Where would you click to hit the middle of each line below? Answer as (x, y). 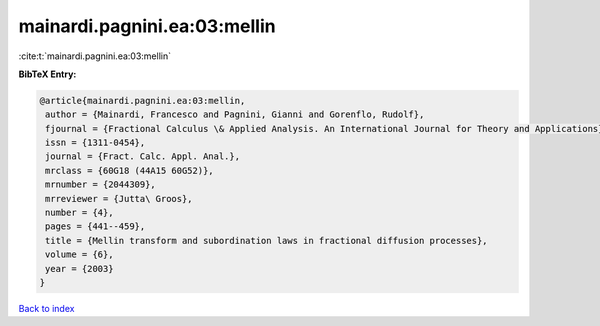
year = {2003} (79, 268)
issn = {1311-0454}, (95, 143)
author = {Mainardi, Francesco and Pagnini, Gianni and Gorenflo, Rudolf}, (235, 114)
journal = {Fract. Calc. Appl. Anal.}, (142, 156)
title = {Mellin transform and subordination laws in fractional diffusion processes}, (267, 240)
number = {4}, (79, 213)
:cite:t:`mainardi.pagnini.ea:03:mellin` (95, 56)
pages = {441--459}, (95, 226)
